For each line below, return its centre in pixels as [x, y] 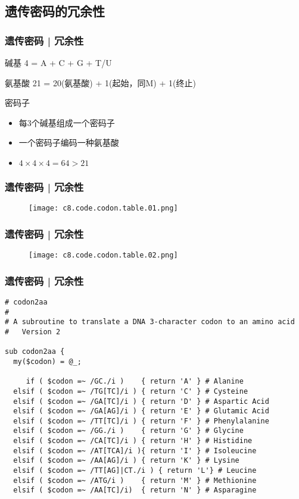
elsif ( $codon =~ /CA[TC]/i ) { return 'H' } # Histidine [133, 441]
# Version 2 [33, 332]
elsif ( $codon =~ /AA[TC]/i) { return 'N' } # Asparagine [135, 490]
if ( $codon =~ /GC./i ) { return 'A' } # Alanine [135, 382]
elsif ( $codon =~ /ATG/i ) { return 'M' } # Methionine [135, 480]
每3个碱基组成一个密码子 [67, 122]
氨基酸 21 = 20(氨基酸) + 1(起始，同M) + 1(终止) [100, 82]
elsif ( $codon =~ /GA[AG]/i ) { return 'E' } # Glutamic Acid [141, 411]
